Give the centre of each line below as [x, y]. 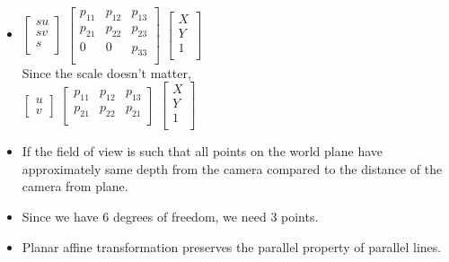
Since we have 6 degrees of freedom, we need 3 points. [170, 217]
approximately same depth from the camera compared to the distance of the [232, 168]
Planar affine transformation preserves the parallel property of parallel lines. [232, 246]
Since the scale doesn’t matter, [106, 72]
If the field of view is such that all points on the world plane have [202, 151]
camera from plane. [75, 186]
